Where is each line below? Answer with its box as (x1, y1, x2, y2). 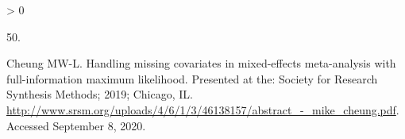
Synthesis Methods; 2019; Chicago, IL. (6, 86, 193, 102)
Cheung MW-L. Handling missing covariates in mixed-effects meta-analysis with (6, 55, 396, 71)
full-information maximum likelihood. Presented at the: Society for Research (6, 70, 378, 87)
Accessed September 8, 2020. (6, 117, 146, 133)
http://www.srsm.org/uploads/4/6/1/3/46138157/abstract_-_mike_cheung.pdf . (6, 101, 399, 118)
